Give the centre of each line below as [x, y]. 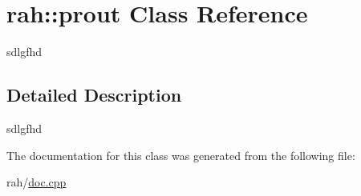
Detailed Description [94, 95]
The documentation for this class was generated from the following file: [181, 155]
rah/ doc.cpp [37, 182]
